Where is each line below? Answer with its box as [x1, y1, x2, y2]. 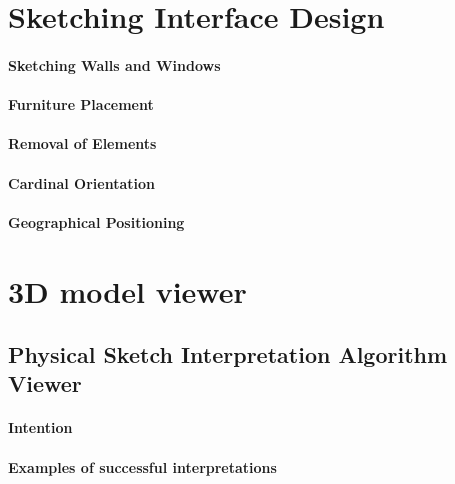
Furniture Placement [8, 94, 154, 115]
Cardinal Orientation [8, 172, 155, 193]
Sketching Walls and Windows [8, 54, 221, 75]
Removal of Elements [8, 133, 157, 154]
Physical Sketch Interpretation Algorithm [8, 339, 448, 370]
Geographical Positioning [8, 211, 185, 232]
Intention [8, 417, 73, 438]
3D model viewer [8, 270, 247, 311]
